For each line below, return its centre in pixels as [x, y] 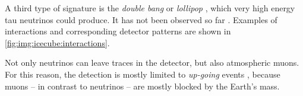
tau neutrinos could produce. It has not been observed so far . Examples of [141, 19]
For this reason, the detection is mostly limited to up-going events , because [143, 74]
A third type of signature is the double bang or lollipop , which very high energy [150, 8]
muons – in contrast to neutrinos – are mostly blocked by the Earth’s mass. [142, 86]
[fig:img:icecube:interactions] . [57, 42]
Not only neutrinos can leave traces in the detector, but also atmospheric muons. [152, 63]
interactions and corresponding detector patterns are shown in [118, 31]
